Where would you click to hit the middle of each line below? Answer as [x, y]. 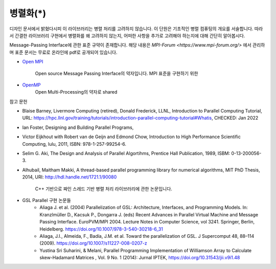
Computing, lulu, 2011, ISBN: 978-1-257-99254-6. [74, 144]
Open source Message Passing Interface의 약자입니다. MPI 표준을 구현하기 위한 [117, 73]
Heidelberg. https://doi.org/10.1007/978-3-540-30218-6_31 [101, 229]
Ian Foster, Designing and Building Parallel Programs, [78, 127]
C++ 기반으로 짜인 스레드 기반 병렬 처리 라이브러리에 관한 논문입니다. [103, 189]
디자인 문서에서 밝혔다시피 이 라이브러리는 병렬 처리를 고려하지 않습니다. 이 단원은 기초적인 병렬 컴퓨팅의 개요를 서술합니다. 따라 [136, 29]
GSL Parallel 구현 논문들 [47, 200]
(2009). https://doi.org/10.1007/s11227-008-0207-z [94, 243]
